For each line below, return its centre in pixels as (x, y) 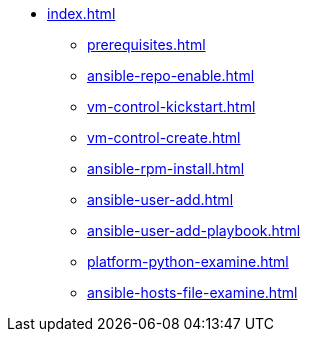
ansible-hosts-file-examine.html (192, 292)
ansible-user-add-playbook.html (194, 230)
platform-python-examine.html (188, 261)
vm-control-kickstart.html (171, 106)
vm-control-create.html (164, 137)
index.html (81, 13)
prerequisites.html (146, 44)
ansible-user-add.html (160, 199)
